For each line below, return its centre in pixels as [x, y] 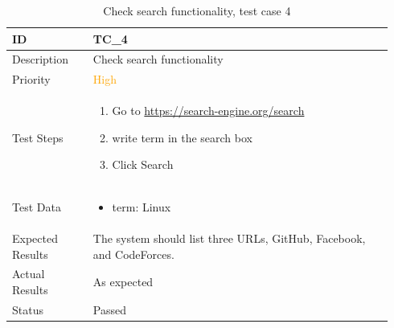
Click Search [143, 164]
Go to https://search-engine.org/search [208, 111]
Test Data [37, 207]
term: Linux [142, 207]
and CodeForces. [133, 254]
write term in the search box [182, 137]
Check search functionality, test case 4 [197, 10]
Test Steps [38, 137]
